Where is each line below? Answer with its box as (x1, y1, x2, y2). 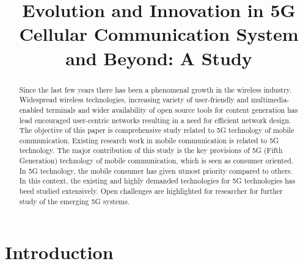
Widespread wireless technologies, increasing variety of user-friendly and (19, 95, 249, 105)
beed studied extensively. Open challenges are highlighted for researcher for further (19, 186, 283, 196)
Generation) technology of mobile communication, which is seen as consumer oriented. (19, 155, 294, 166)
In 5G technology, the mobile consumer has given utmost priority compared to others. (19, 165, 293, 176)
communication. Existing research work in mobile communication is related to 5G (19, 135, 279, 145)
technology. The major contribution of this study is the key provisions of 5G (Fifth (19, 145, 283, 155)
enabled (19, 104, 44, 115)
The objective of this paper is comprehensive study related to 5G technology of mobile (19, 125, 294, 135)
